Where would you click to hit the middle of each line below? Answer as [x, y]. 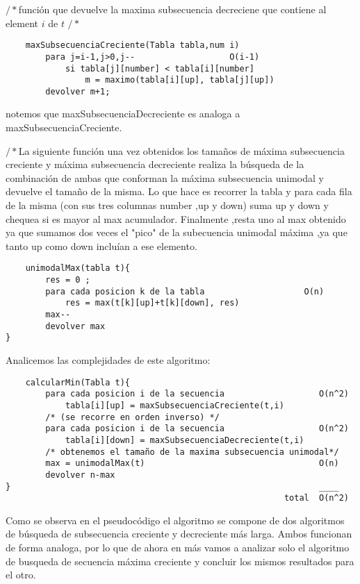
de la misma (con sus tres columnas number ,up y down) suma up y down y [167, 205]
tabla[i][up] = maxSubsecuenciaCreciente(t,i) [174, 405]
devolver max [75, 326]
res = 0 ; [68, 280]
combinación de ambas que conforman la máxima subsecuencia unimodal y [165, 177]
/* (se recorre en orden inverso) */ [132, 417]
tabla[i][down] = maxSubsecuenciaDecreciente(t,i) [185, 440]
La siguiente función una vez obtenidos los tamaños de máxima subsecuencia [181, 150]
